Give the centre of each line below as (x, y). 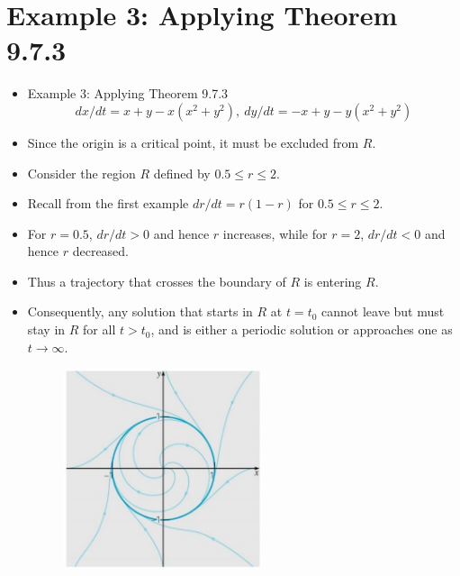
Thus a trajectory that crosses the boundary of (157, 281)
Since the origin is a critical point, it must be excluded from (193, 142)
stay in (46, 329)
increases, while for (275, 233)
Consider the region (81, 173)
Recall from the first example (108, 203)
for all (99, 329)
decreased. (101, 251)
